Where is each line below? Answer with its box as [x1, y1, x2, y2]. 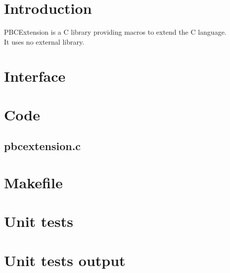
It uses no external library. [4, 36, 85, 47]
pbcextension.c [4, 138, 81, 154]
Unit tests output [4, 250, 126, 270]
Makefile [4, 172, 63, 193]
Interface [4, 65, 66, 86]
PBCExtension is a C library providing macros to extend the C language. [4, 27, 227, 37]
